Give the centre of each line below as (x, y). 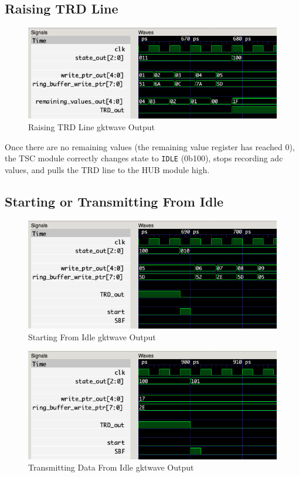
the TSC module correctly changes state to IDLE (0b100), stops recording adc (144, 158)
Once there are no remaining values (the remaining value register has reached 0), (150, 146)
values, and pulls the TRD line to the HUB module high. (107, 169)
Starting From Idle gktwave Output (92, 336)
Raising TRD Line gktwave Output (91, 127)
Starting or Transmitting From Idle (114, 201)
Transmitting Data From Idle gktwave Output (111, 467)
